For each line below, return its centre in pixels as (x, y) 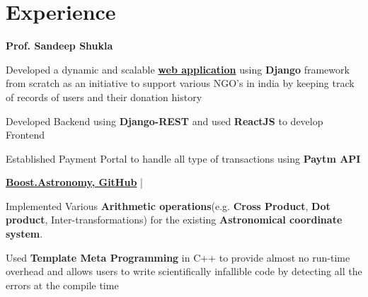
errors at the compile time (62, 285)
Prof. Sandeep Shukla (59, 46)
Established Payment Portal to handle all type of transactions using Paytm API (183, 158)
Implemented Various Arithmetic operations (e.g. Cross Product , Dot (168, 205)
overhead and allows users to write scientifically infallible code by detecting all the (184, 271)
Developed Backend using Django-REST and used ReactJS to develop (165, 121)
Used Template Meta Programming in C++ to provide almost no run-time (178, 257)
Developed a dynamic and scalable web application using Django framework (178, 69)
